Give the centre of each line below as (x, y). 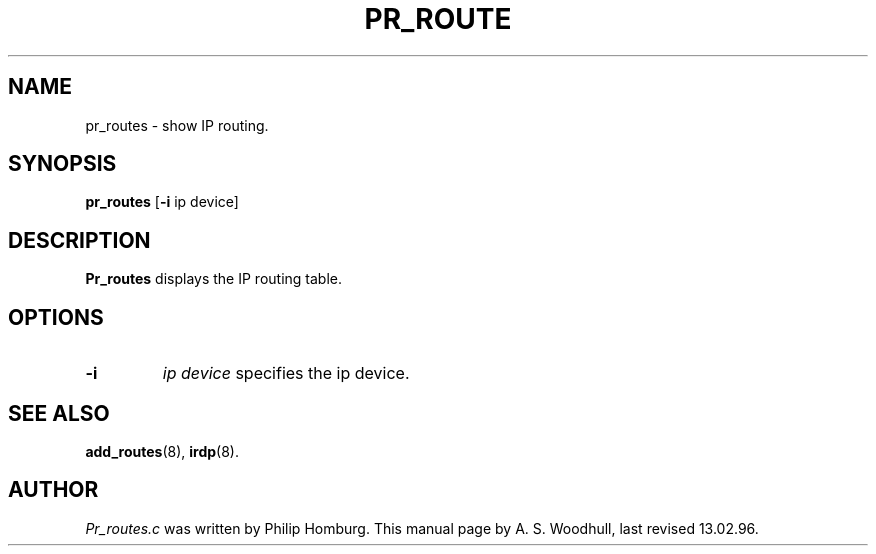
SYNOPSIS (62, 164)
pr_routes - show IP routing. (177, 125)
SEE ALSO (59, 413)
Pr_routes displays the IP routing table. (213, 279)
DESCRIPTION (79, 240)
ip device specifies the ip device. (286, 373)
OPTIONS (56, 317)
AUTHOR (53, 490)
